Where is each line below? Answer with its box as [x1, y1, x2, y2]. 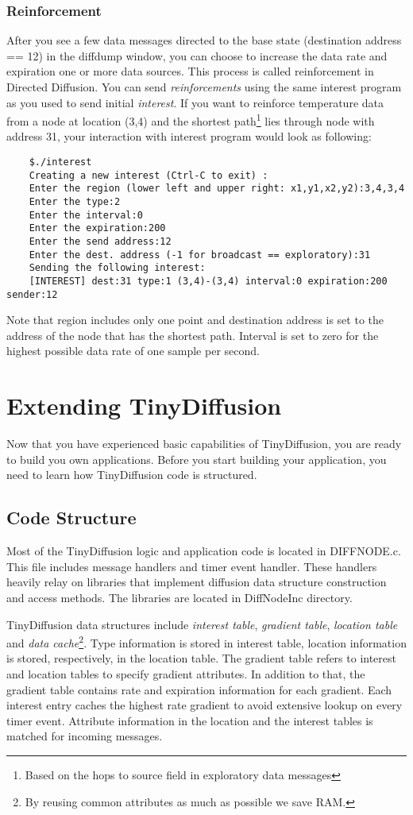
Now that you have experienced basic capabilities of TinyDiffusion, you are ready [6, 435, 402, 452]
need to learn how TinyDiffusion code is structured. [6, 466, 257, 483]
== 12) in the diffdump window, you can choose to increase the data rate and [6, 47, 388, 64]
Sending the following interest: [29, 262, 206, 274]
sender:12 [6, 288, 58, 300]
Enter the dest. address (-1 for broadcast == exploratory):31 [29, 249, 371, 261]
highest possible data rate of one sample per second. [6, 342, 260, 359]
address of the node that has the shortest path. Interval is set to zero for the [6, 326, 379, 343]
